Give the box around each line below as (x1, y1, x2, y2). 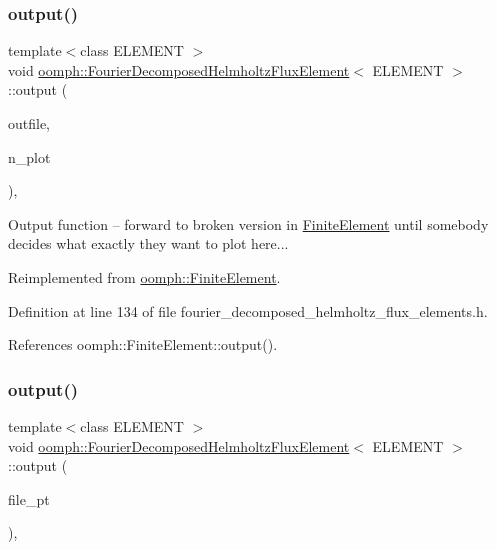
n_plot (8, 146, 51, 167)
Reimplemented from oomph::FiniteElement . (8, 266, 281, 287)
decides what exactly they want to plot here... (8, 233, 289, 254)
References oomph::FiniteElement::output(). (8, 334, 278, 355)
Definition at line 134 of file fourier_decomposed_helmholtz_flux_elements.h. (8, 300, 488, 321)
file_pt (8, 488, 50, 509)
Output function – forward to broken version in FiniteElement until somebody (8, 213, 489, 234)
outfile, (8, 113, 51, 133)
